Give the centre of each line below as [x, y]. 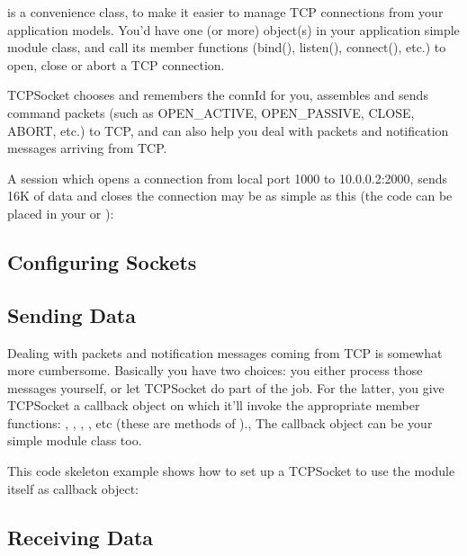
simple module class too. [75, 440]
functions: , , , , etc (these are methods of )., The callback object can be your [220, 422]
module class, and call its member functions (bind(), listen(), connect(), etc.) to [227, 47]
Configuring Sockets [102, 261]
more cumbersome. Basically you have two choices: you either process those [215, 370]
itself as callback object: [73, 488]
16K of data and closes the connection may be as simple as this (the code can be [230, 196]
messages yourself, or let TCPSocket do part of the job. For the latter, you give [226, 387]
